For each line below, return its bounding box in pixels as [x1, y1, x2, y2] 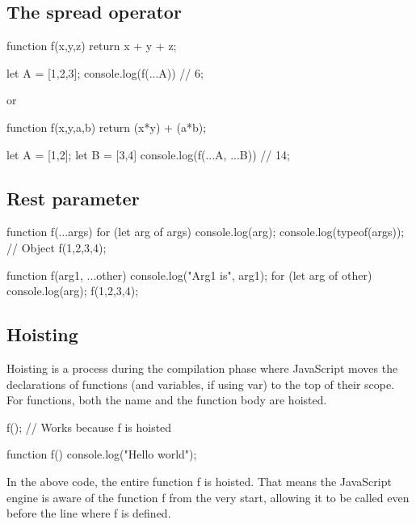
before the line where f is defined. [6, 505, 171, 522]
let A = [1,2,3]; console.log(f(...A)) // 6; [6, 64, 204, 81]
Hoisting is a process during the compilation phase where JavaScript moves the [6, 359, 398, 376]
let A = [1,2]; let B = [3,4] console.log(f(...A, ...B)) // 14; [6, 146, 290, 163]
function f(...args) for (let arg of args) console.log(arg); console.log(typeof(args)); [6, 223, 405, 240]
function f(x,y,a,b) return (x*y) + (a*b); [6, 118, 207, 135]
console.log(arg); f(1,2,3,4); [6, 282, 139, 299]
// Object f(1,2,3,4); [6, 239, 107, 256]
